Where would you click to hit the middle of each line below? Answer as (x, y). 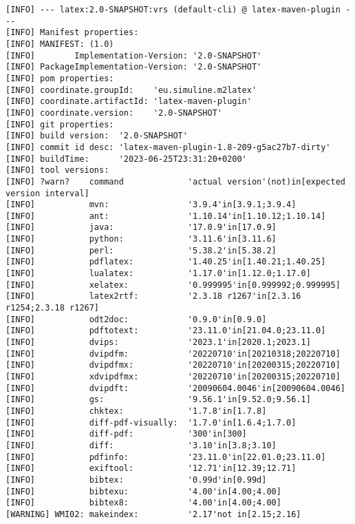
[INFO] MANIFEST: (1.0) (60, 44)
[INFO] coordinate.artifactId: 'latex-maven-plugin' (129, 102)
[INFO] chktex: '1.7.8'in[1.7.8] (136, 411)
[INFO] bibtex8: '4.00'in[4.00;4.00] (143, 503)
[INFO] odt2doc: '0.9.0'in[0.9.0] (136, 319)
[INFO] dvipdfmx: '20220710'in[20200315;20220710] (173, 365)
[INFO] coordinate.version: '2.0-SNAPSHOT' (114, 113)
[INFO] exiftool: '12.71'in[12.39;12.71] (151, 469)
